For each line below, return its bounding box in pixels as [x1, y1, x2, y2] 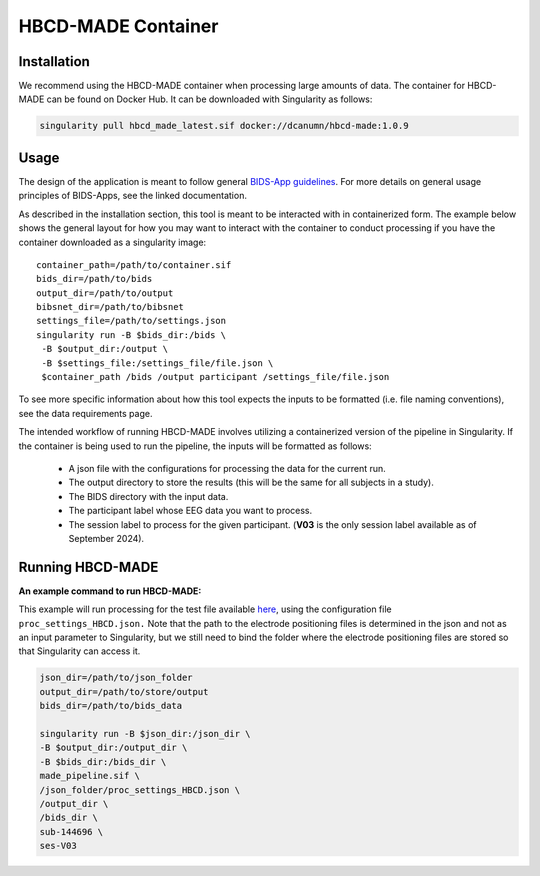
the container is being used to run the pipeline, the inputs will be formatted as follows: [18, 440, 372, 452]
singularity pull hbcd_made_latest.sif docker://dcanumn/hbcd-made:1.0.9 [39, 120, 409, 132]
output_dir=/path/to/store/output [39, 686, 209, 697]
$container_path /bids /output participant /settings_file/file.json [41, 371, 390, 383]
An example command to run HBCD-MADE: [18, 585, 202, 597]
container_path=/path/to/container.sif [36, 259, 232, 270]
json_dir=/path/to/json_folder [39, 672, 194, 684]
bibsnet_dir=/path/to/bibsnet [36, 301, 185, 313]
